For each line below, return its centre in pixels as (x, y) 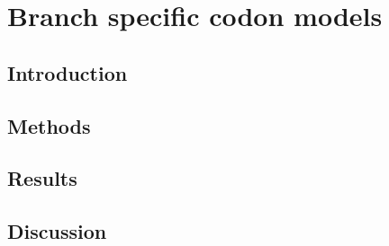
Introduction (68, 72)
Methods (49, 125)
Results (42, 178)
